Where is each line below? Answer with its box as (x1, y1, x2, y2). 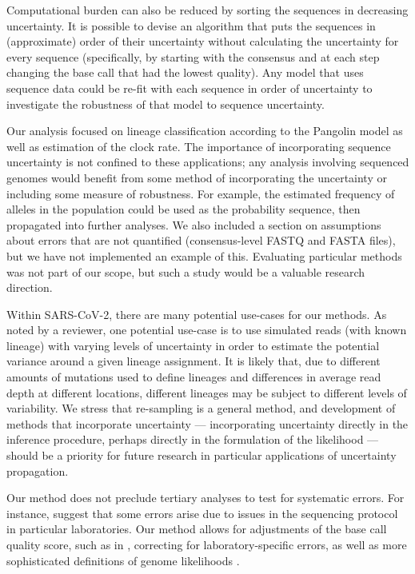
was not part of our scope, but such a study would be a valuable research (6, 263, 365, 280)
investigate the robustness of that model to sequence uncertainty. (6, 95, 325, 112)
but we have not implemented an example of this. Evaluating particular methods (6, 247, 402, 264)
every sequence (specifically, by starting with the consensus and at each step (6, 48, 380, 65)
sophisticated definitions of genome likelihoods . (6, 552, 240, 568)
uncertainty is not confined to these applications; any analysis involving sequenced (6, 153, 409, 170)
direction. (6, 279, 53, 296)
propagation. (6, 462, 69, 479)
